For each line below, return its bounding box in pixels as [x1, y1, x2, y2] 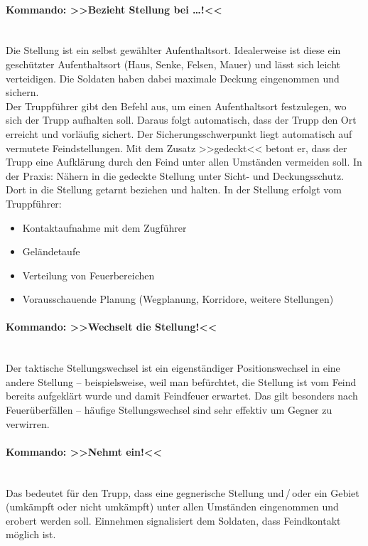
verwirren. [6, 416, 50, 431]
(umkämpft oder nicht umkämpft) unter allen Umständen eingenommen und [6, 499, 339, 514]
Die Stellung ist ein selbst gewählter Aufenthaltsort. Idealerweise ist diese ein [6, 43, 341, 58]
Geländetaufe [22, 244, 80, 259]
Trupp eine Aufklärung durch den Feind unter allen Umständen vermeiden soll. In [6, 154, 362, 169]
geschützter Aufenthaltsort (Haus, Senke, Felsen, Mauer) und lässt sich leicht [6, 56, 341, 71]
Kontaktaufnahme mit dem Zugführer [22, 220, 187, 235]
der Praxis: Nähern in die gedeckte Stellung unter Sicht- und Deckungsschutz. [6, 168, 345, 183]
